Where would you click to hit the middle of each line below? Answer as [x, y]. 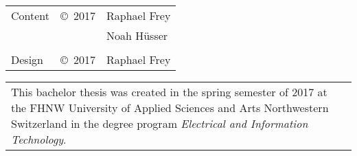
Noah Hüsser [137, 35]
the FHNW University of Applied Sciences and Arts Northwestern [170, 108]
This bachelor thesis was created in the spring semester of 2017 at [169, 92]
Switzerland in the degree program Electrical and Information [160, 123]
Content [31, 15]
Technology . [39, 139]
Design [27, 59]
